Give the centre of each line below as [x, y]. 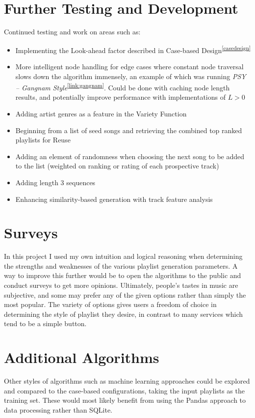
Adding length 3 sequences [55, 182]
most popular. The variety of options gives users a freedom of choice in [110, 304]
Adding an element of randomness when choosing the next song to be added [130, 156]
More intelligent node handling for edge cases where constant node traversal [129, 66]
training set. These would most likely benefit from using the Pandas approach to [125, 400]
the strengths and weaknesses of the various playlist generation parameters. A [121, 265]
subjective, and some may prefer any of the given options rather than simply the [125, 294]
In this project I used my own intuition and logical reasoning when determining [123, 256]
